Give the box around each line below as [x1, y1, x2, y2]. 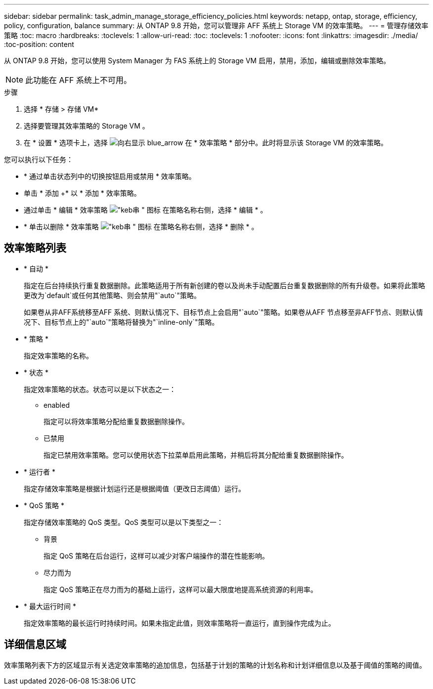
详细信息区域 [4, 638, 66, 651]
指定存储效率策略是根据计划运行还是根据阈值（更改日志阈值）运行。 [24, 484, 245, 493]
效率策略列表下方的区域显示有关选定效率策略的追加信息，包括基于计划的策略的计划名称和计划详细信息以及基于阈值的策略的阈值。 [4, 660, 426, 669]
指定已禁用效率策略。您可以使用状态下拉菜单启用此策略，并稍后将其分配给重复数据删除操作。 [43, 450, 348, 459]
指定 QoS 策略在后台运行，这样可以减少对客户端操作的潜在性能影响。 [43, 551, 269, 560]
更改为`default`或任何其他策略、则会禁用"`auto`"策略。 [24, 291, 201, 300]
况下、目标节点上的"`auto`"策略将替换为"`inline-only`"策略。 [24, 317, 219, 326]
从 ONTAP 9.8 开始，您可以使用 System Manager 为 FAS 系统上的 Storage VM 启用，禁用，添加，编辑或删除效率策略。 [4, 56, 390, 65]
